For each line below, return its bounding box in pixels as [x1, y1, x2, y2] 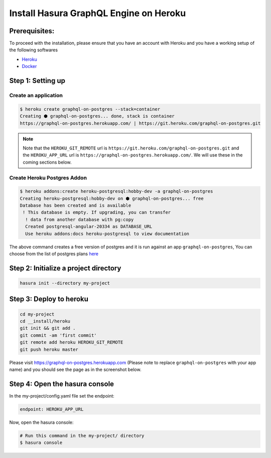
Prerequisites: [9, 27, 55, 35]
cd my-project [20, 311, 55, 317]
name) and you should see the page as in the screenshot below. [9, 366, 142, 372]
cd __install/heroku [20, 318, 70, 324]
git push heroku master [20, 346, 79, 352]
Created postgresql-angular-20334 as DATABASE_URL [25, 224, 153, 230]
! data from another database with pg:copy [25, 216, 134, 222]
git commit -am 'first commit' [20, 332, 97, 338]
